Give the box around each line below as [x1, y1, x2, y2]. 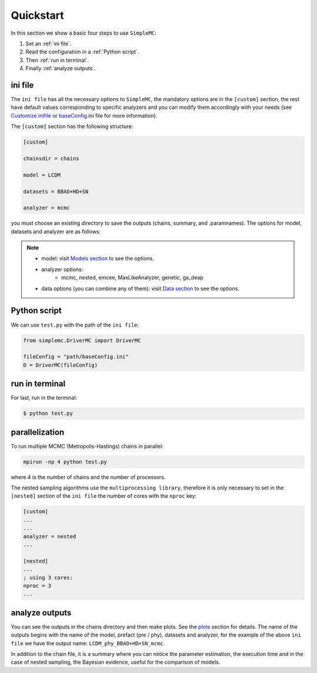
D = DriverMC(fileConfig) [23, 362, 98, 368]
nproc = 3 [23, 582, 52, 589]
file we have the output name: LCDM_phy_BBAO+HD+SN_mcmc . [11, 639, 166, 647]
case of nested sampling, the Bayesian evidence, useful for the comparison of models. [11, 659, 220, 666]
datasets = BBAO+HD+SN [23, 188, 89, 195]
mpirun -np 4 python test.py [23, 458, 107, 465]
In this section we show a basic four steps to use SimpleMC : [11, 29, 157, 36]
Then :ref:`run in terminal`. [25, 56, 89, 64]
